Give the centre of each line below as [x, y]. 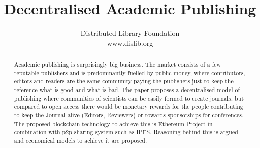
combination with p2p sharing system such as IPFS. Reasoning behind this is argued [126, 132]
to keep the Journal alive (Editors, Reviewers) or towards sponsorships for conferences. [129, 115]
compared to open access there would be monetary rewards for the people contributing [128, 107]
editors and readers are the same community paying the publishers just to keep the [124, 81]
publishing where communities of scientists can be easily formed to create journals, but [129, 98]
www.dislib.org [130, 42]
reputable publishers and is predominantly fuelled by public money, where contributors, [129, 72]
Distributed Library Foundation [130, 33]
